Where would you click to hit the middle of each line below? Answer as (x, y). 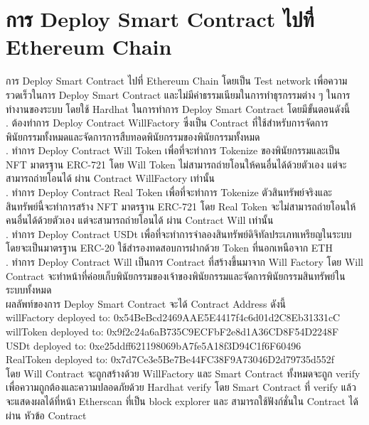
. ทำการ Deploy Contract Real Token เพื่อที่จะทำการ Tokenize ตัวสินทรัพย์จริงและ (169, 192)
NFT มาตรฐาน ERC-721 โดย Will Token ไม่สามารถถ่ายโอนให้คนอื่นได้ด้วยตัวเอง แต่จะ (176, 164)
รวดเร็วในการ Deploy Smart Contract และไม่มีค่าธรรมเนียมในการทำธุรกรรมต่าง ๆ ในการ (178, 94)
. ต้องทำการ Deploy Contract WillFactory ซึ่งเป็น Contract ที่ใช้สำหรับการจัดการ (167, 123)
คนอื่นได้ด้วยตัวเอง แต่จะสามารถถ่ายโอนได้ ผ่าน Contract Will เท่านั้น (140, 220)
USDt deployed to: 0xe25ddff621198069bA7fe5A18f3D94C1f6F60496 (154, 345)
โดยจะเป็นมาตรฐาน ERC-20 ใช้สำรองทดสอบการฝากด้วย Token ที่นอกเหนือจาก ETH (169, 248)
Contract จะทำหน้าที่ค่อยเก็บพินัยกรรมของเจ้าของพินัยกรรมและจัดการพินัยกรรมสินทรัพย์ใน (176, 275)
